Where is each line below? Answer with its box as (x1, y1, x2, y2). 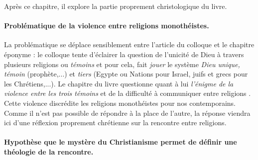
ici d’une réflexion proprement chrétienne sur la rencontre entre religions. (4, 117, 227, 128)
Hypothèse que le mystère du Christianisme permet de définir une (4, 137, 237, 147)
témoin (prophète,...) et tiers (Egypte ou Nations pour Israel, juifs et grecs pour (4, 69, 248, 79)
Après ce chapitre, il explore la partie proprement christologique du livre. (4, 1, 227, 11)
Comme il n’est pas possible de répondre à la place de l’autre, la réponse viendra (4, 107, 251, 118)
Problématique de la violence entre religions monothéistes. (4, 20, 209, 31)
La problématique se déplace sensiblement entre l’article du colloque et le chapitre (4, 39, 255, 50)
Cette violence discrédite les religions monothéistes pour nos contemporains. (4, 97, 236, 108)
